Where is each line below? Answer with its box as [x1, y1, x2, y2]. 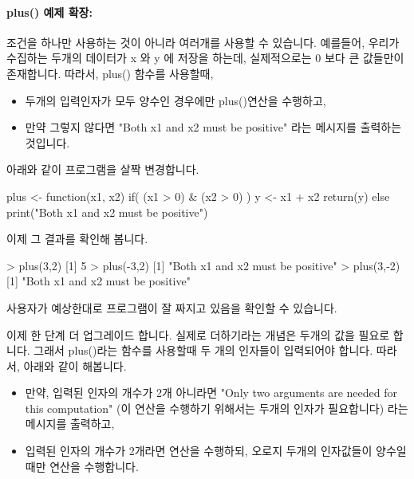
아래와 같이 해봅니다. [23, 357, 127, 374]
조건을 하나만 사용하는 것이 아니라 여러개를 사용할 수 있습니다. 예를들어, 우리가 [6, 33, 400, 50]
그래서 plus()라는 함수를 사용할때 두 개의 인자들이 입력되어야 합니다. [34, 342, 373, 359]
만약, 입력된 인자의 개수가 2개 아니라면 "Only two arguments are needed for [25, 384, 397, 401]
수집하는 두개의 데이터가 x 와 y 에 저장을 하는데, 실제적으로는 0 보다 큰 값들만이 [6, 49, 404, 66]
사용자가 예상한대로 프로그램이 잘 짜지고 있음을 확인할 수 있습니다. [6, 299, 337, 316]
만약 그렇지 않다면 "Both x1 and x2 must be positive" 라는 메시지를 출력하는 [25, 119, 402, 135]
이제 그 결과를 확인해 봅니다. [6, 230, 148, 247]
